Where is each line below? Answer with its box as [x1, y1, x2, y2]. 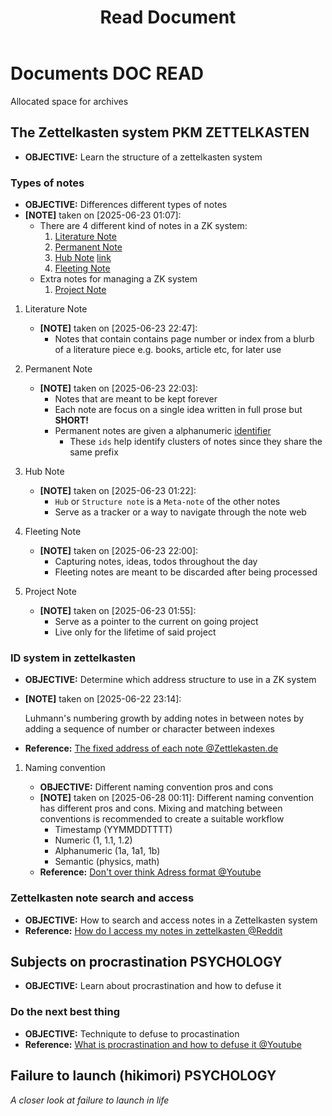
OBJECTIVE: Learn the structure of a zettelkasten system [24, 151, 263, 163]
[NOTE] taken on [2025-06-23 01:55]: [39, 605, 197, 617]
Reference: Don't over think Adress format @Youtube [39, 866, 262, 878]
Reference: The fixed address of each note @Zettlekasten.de [24, 742, 279, 755]
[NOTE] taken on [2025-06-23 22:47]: [39, 322, 198, 335]
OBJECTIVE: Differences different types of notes [24, 199, 228, 211]
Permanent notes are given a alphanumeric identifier [54, 425, 272, 437]
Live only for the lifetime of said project [54, 626, 217, 638]
